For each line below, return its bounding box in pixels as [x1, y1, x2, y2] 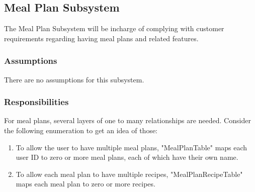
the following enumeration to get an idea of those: [4, 125, 158, 136]
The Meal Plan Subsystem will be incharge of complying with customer [4, 23, 224, 34]
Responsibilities [4, 95, 69, 108]
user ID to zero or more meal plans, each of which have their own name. [16, 152, 238, 162]
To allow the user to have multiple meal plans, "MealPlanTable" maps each [16, 142, 247, 152]
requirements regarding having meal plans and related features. [4, 33, 199, 43]
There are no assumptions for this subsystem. [4, 74, 144, 84]
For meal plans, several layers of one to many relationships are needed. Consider [4, 115, 251, 126]
